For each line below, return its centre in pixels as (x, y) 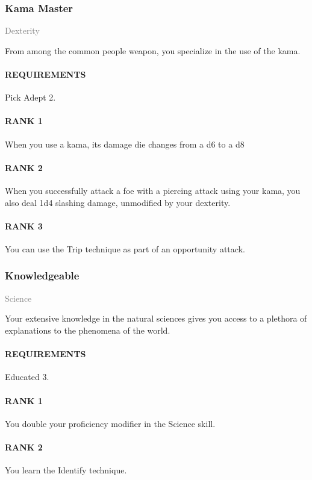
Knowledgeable (42, 276)
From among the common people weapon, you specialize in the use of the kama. (153, 50)
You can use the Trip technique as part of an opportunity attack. (125, 248)
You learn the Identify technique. (66, 470)
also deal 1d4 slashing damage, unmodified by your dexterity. (118, 202)
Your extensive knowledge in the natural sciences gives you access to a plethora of (156, 318)
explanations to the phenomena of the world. (88, 330)
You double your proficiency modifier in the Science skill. (110, 423)
